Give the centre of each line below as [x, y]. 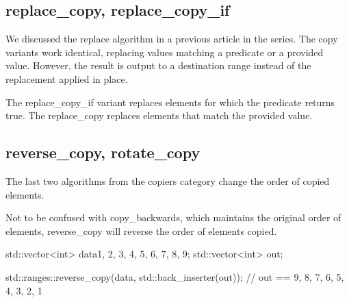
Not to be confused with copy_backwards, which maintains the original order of [173, 217]
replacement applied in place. [67, 78]
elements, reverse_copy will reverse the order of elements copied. [141, 230]
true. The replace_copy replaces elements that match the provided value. [159, 115]
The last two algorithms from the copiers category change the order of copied [168, 180]
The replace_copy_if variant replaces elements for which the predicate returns [170, 102]
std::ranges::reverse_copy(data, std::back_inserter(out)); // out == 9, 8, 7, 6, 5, [175, 276]
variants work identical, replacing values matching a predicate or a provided [165, 52]
